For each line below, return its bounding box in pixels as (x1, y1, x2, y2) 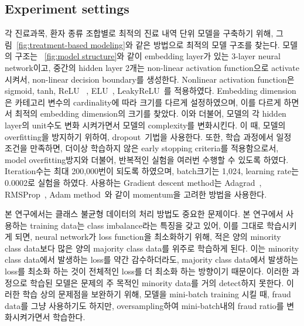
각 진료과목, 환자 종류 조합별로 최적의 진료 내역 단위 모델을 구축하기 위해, (5, 27, 274, 39)
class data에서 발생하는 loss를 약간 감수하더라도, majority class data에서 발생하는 (5, 253, 299, 266)
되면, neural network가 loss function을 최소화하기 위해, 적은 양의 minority (15, 230, 281, 243)
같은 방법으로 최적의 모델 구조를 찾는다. (135, 38, 280, 50)
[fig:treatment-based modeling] (16, 38, 125, 50)
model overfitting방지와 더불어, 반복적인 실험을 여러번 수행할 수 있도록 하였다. (5, 153, 289, 165)
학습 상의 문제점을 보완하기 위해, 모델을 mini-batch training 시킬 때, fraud (22, 288, 291, 300)
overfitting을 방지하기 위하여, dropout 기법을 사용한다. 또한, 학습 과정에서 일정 (5, 130, 292, 142)
